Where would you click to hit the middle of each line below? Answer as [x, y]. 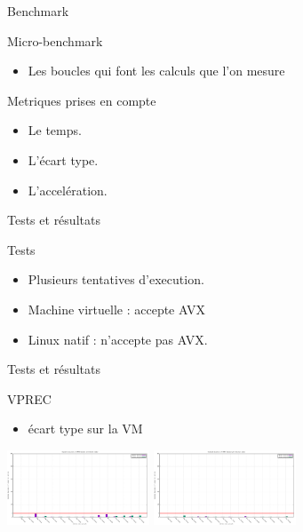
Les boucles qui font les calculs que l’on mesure [156, 71]
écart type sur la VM [85, 429]
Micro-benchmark [55, 40]
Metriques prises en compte [82, 100]
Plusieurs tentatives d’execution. [116, 279]
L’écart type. [63, 159]
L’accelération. [68, 190]
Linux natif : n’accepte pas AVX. [118, 339]
